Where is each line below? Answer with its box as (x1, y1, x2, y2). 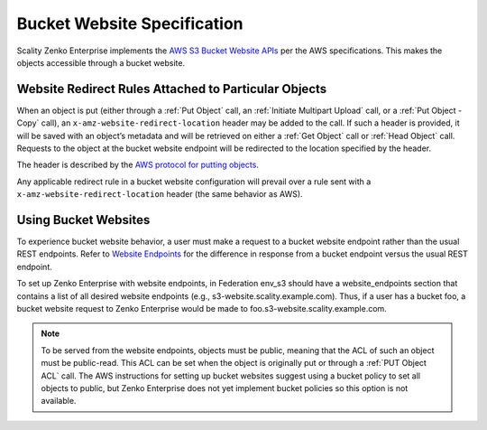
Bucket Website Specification (16, 14, 243, 33)
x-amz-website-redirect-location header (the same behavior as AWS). (16, 189, 303, 200)
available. (41, 396, 77, 407)
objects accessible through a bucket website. (16, 57, 185, 68)
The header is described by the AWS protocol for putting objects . (16, 159, 259, 171)
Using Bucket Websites (16, 212, 151, 228)
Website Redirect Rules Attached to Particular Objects (16, 81, 327, 97)
